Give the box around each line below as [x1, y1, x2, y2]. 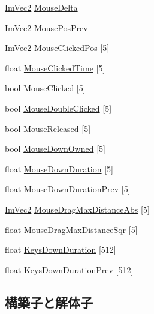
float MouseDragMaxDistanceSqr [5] [5, 223, 138, 235]
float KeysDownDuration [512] [5, 243, 116, 256]
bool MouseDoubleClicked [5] [5, 101, 112, 114]
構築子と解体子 [5, 292, 93, 311]
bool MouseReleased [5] [5, 122, 91, 134]
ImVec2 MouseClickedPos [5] [5, 41, 110, 54]
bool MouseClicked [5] [5, 82, 86, 94]
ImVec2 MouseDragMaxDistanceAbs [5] [5, 202, 150, 215]
